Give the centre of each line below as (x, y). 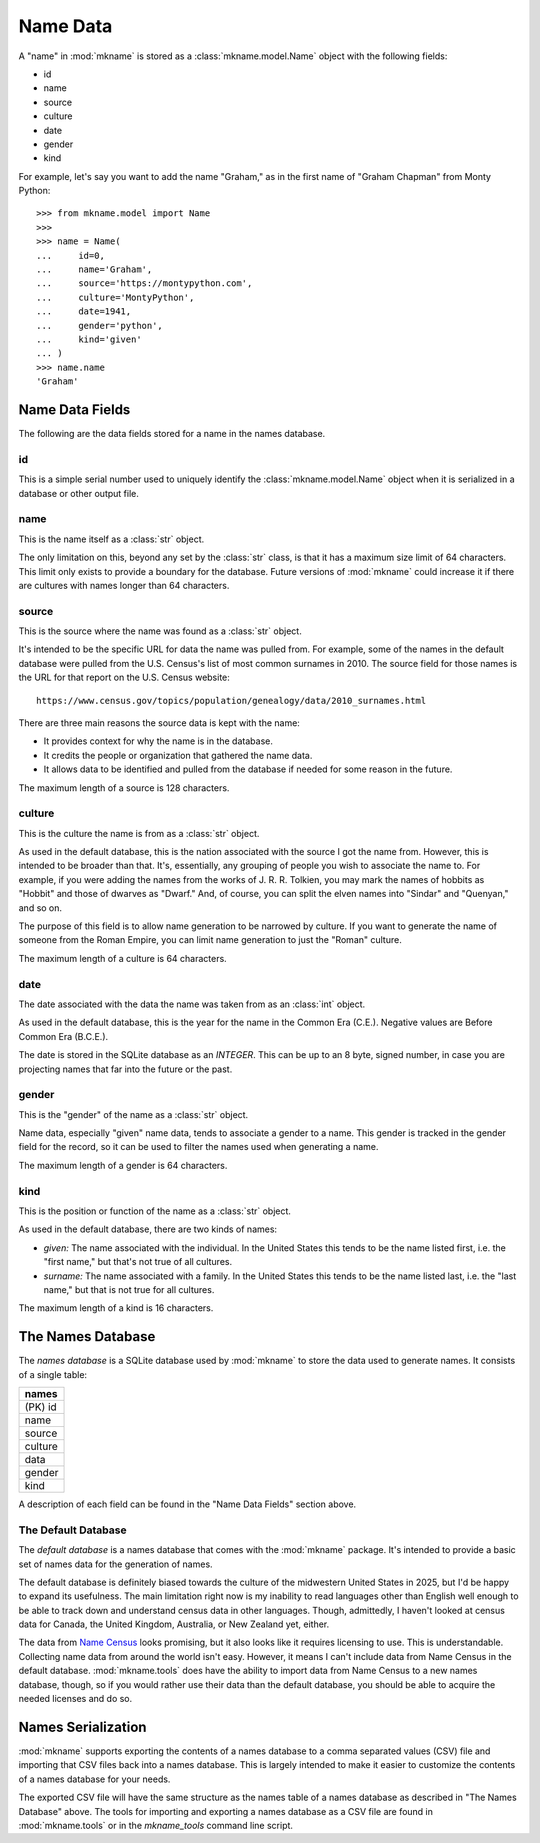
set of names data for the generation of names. (116, 1564)
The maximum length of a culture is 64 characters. (122, 958)
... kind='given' (89, 339)
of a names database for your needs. (94, 1779)
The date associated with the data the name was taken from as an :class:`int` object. (192, 1004)
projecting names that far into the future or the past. (125, 1069)
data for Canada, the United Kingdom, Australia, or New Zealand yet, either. (174, 1624)
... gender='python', (100, 325)
